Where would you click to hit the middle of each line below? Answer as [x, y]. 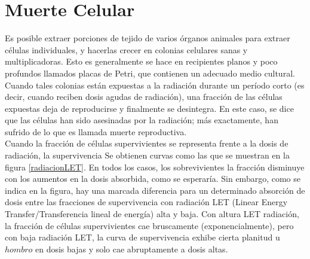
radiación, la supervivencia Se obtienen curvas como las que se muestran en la [147, 155]
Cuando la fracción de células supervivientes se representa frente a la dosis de [147, 143]
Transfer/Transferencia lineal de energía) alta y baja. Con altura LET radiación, [152, 214]
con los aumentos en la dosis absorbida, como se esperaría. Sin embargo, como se [153, 179]
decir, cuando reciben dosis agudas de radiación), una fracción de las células [144, 97]
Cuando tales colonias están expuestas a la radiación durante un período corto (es [155, 85]
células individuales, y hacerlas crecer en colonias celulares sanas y [126, 49]
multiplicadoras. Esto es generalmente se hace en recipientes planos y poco [141, 61]
